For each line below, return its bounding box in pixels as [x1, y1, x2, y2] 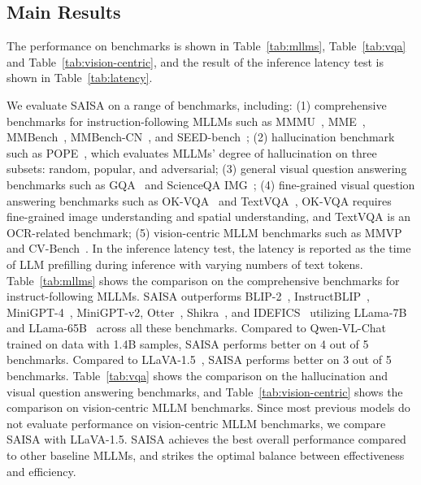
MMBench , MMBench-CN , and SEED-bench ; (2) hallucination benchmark [7, 128, 395, 145]
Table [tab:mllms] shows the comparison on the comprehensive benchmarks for [7, 271, 400, 288]
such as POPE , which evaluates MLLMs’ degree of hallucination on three [7, 144, 377, 161]
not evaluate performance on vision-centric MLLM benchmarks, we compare [7, 414, 386, 431]
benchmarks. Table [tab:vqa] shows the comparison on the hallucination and [7, 367, 388, 384]
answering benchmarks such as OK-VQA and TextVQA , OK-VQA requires [7, 192, 392, 209]
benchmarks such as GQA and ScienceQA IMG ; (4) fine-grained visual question [7, 175, 415, 193]
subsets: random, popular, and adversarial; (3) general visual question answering [7, 160, 407, 177]
